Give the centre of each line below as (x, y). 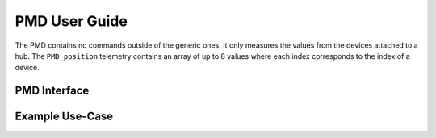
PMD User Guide (71, 21)
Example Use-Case (64, 117)
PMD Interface (52, 91)
